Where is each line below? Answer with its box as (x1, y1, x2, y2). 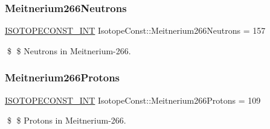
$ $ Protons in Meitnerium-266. (7, 114, 126, 127)
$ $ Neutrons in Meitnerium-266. (7, 44, 131, 57)
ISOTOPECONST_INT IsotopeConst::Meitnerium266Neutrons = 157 (5, 24, 266, 37)
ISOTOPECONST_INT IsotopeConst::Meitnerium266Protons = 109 (5, 93, 261, 106)
